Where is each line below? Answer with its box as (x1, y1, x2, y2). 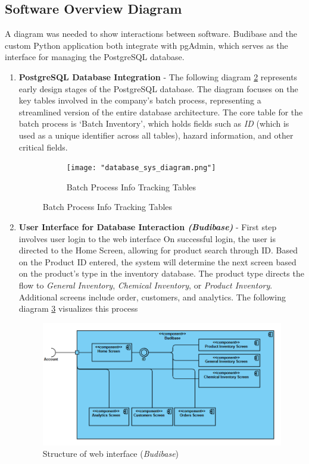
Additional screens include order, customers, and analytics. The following (18, 290, 286, 303)
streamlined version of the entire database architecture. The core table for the (18, 105, 303, 118)
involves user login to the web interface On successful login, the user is (18, 232, 276, 244)
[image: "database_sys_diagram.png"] (66, 164, 216, 173)
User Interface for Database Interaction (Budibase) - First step (18, 220, 277, 233)
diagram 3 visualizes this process (18, 302, 138, 315)
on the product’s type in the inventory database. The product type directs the (18, 267, 304, 280)
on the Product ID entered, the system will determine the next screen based (18, 255, 296, 268)
